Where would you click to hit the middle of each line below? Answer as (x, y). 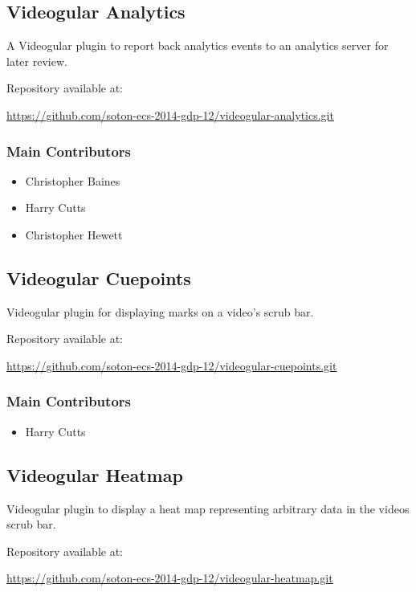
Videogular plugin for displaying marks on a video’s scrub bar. (160, 311)
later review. (37, 61)
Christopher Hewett (74, 234)
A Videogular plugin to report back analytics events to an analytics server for (198, 45)
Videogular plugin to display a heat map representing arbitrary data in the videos (208, 508)
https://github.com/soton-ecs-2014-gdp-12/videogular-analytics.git (170, 114)
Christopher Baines (73, 180)
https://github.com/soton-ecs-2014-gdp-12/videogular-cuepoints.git (172, 365)
